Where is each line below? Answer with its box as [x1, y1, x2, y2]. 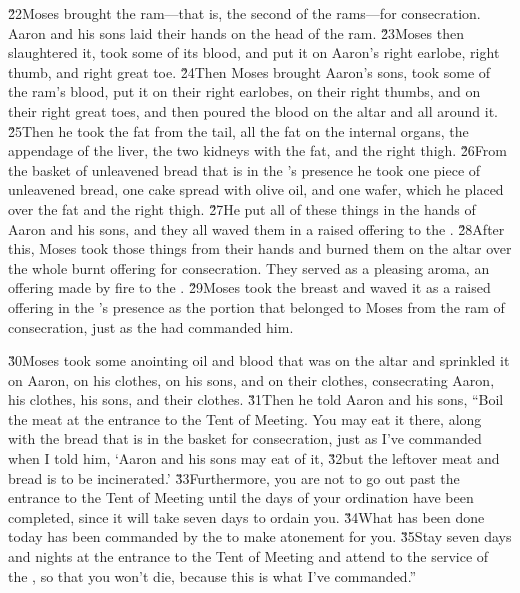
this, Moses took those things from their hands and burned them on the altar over [8, 238, 512, 259]
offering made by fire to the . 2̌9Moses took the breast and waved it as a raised [8, 277, 491, 298]
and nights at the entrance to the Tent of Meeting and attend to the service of [8, 546, 489, 567]
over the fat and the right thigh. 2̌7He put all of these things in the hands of [8, 198, 476, 219]
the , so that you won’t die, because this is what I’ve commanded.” [8, 565, 417, 586]
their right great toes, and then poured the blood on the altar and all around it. [8, 100, 498, 121]
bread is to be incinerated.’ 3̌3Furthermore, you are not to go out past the [8, 467, 460, 488]
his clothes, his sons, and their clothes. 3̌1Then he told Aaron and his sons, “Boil [8, 389, 504, 410]
